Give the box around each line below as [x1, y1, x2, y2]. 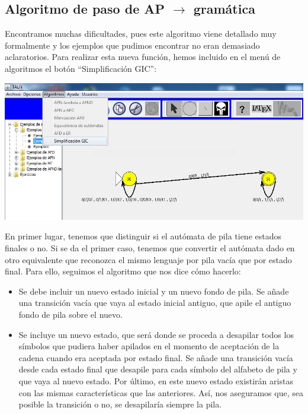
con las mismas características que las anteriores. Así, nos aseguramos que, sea [18, 386, 303, 399]
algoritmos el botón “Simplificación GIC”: [5, 62, 157, 74]
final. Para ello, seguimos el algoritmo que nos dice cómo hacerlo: [5, 265, 241, 277]
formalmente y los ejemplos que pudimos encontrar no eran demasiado [5, 39, 260, 51]
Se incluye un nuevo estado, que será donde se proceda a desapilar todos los [18, 328, 294, 340]
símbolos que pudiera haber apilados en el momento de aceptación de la [18, 340, 280, 352]
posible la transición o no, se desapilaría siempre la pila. [18, 398, 222, 410]
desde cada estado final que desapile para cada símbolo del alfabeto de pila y [18, 363, 297, 375]
